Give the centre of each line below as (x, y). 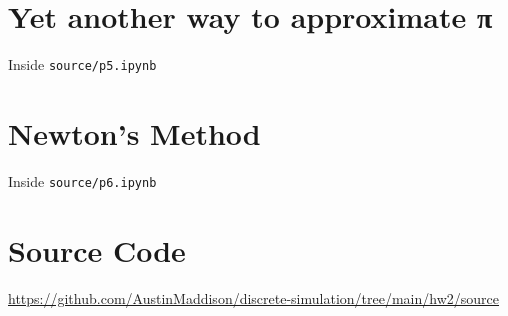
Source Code (97, 249)
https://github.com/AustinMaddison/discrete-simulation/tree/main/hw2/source (254, 297)
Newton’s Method (134, 132)
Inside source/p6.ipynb (82, 180)
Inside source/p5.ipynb (82, 64)
